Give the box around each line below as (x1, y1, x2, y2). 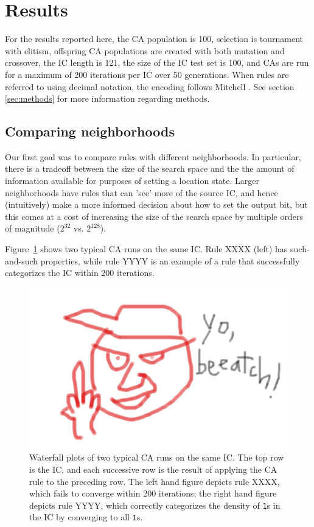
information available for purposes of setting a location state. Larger (5, 174, 259, 187)
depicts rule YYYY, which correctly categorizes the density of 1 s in (29, 498, 281, 511)
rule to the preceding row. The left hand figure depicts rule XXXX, (29, 475, 280, 487)
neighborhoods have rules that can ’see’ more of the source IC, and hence (5, 186, 278, 199)
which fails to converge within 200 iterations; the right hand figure (29, 487, 277, 500)
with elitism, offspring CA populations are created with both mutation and (5, 44, 285, 57)
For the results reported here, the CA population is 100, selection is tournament (5, 32, 304, 45)
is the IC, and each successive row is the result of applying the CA (29, 463, 277, 476)
